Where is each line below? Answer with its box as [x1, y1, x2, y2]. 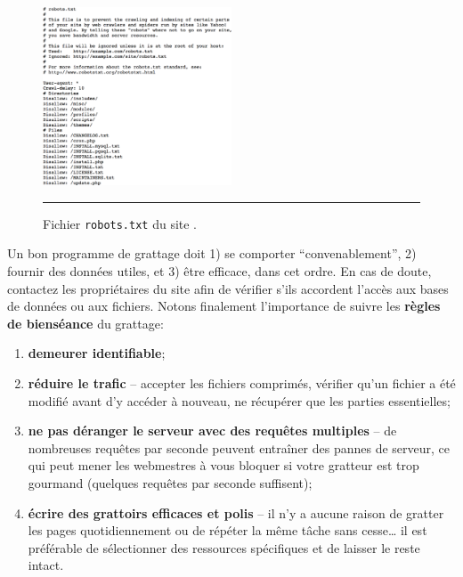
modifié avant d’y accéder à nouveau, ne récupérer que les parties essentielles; [28, 391, 451, 410]
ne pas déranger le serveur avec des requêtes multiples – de [28, 421, 397, 440]
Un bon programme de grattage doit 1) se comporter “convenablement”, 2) [7, 244, 417, 263]
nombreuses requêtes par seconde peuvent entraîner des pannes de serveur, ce [28, 438, 451, 457]
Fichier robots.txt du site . [43, 214, 198, 232]
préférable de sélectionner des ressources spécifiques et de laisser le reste [28, 538, 420, 557]
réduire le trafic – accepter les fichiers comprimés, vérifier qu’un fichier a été [28, 374, 456, 392]
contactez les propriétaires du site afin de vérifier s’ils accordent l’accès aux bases [7, 279, 449, 297]
